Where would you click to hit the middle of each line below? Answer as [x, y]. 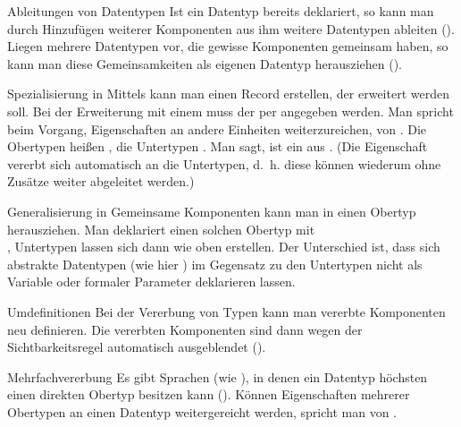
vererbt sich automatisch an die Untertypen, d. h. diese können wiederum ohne [224, 163]
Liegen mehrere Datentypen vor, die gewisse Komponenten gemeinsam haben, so [228, 46]
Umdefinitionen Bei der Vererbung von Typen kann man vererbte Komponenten [226, 311]
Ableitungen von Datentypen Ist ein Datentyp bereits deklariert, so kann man [221, 11]
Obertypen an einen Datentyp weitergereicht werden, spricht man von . [202, 411]
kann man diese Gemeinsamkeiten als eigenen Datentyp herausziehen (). [205, 63]
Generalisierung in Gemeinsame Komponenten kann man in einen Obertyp [212, 211]
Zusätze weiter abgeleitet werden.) [101, 181]
